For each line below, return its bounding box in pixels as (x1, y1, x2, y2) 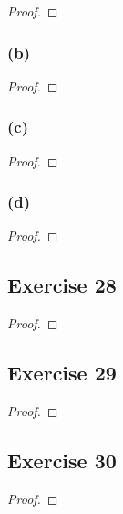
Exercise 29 (7, 359, 117, 387)
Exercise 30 (7, 446, 117, 475)
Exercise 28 (7, 271, 117, 299)
